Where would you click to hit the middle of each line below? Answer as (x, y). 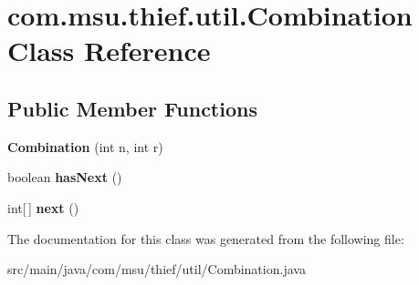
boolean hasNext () (65, 177)
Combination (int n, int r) (85, 146)
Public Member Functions (132, 108)
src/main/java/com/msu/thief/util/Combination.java (157, 269)
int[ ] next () (43, 207)
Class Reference (109, 51)
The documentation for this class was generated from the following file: (206, 238)
